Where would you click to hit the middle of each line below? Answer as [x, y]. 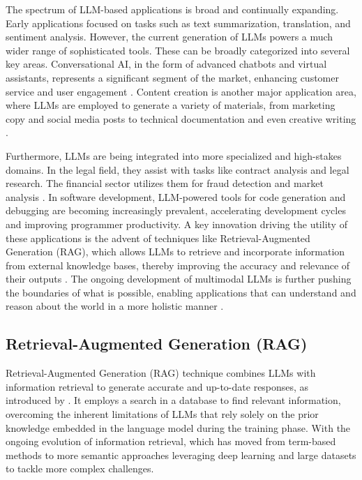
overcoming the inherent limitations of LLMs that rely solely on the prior [162, 414]
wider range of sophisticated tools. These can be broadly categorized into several [178, 50]
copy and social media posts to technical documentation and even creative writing [181, 118]
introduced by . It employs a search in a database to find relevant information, [173, 400]
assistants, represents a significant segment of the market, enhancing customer [172, 77]
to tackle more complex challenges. [80, 468]
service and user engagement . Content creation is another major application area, [181, 91]
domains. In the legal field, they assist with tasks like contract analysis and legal [178, 169]
